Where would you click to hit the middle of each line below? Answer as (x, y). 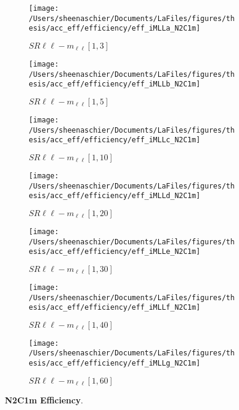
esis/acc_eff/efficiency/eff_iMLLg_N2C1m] (115, 363)
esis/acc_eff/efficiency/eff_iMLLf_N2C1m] (115, 308)
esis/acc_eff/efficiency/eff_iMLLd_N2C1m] (115, 196)
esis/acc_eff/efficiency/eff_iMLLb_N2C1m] (115, 84)
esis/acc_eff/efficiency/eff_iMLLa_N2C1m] (115, 29)
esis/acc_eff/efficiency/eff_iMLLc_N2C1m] (115, 140)
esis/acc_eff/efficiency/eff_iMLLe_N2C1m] (115, 252)
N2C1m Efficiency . (44, 399)
